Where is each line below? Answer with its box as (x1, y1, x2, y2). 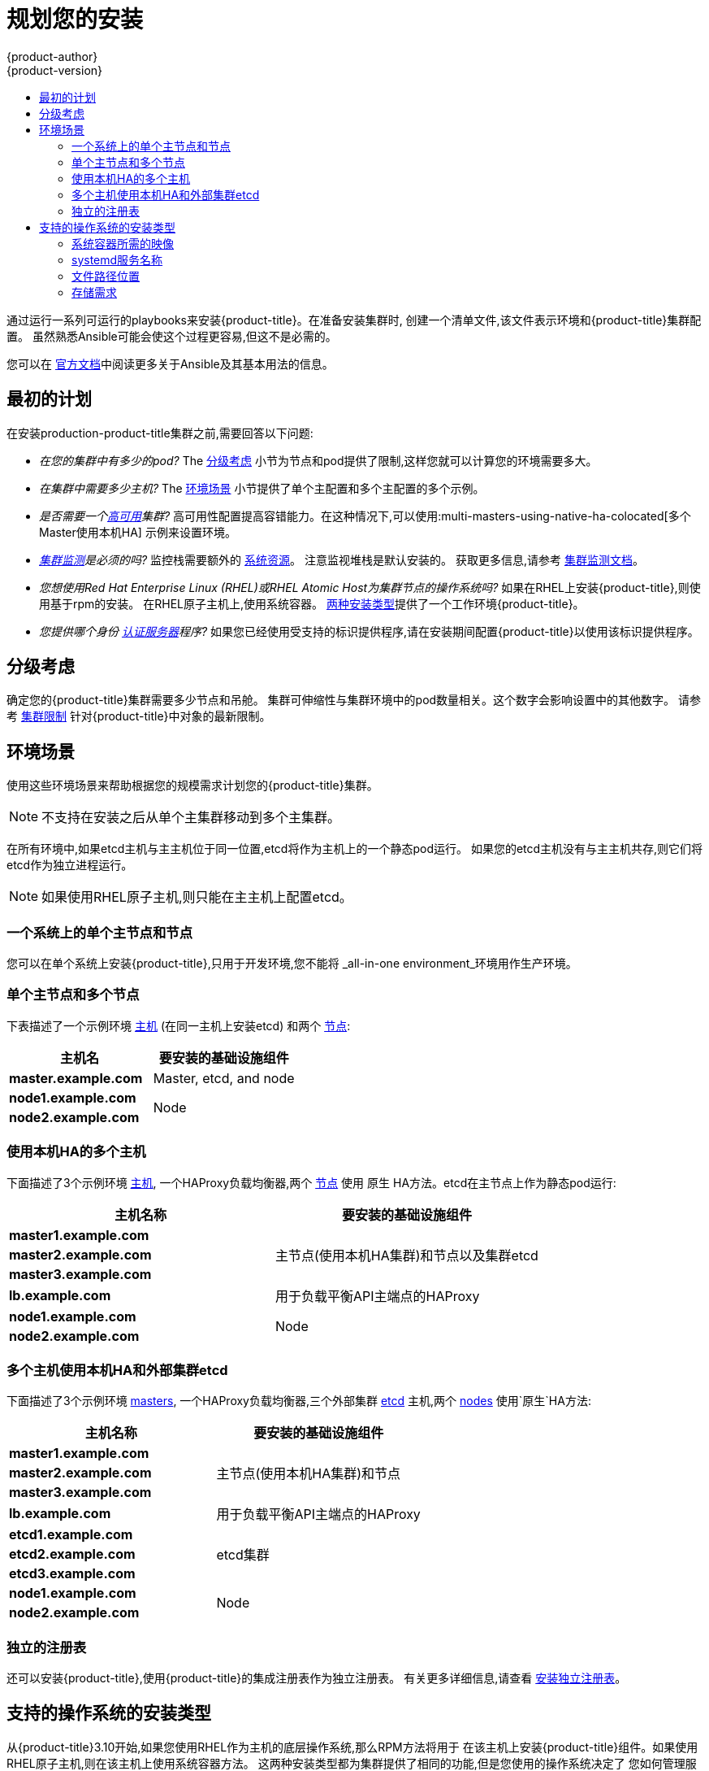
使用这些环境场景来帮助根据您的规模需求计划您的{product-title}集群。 (6, 778, 378, 793)
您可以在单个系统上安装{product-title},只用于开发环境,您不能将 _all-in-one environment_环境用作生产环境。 (6, 956, 577, 971)
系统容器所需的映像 (71, 236, 174, 250)
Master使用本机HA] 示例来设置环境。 (39, 524, 236, 539)
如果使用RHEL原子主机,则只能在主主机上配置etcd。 (41, 889, 352, 906)
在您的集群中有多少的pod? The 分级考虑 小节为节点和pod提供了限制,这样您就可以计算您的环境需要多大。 (39, 453, 598, 468)
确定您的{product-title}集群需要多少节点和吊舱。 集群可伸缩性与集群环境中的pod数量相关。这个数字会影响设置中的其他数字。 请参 (6, 693, 702, 707)
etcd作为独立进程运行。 (6, 858, 133, 872)
